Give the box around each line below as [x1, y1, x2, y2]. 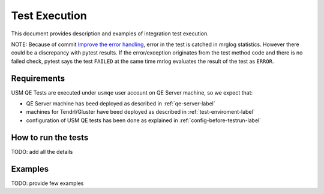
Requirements [11, 73, 65, 83]
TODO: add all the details [11, 148, 73, 155]
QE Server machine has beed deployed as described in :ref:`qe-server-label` [26, 100, 215, 107]
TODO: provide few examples [11, 180, 84, 187]
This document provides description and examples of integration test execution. [11, 30, 209, 37]
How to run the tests [11, 132, 89, 143]
